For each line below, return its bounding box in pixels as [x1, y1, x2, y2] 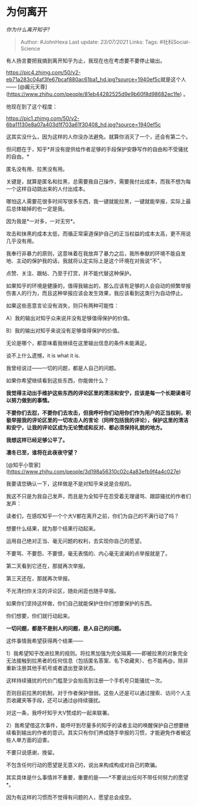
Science [20, 45, 40, 52]
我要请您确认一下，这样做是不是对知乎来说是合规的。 [6, 480, 135, 487]
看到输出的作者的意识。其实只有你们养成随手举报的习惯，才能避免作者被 [11, 729, 186, 736]
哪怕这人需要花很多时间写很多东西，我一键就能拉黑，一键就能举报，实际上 [6, 197, 186, 204]
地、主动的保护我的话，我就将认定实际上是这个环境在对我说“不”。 [6, 257, 165, 264]
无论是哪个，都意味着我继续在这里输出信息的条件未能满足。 [6, 339, 150, 347]
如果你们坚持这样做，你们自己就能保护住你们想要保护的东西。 [6, 600, 155, 607]
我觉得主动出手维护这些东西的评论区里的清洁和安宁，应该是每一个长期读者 [6, 389, 186, 397]
